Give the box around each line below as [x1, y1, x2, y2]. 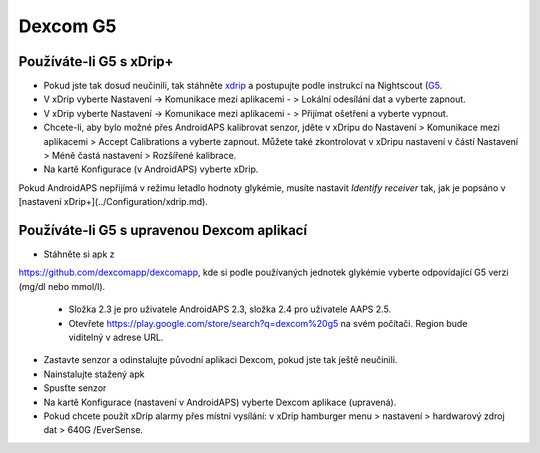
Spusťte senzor [43, 382, 107, 394]
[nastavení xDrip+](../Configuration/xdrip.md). [18, 196, 209, 208]
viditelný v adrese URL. [68, 331, 164, 344]
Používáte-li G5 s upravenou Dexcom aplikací [18, 222, 308, 239]
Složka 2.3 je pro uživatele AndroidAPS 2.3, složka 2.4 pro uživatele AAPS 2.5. [68, 303, 392, 315]
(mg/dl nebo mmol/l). [18, 280, 106, 292]
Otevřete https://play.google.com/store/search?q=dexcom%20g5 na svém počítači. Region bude [68, 317, 468, 329]
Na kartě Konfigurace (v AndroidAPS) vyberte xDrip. [43, 163, 259, 175]
